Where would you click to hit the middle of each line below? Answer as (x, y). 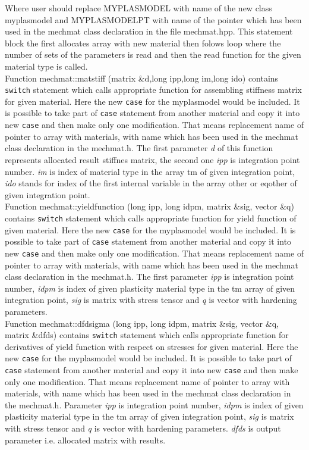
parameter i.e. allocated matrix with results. (85, 440)
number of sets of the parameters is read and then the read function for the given (153, 54)
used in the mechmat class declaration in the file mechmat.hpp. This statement (149, 31)
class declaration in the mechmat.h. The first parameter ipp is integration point (149, 276)
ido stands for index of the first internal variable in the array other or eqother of (151, 183)
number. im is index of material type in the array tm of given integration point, (150, 171)
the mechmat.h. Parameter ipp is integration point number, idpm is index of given (154, 404)
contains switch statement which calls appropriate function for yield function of (151, 218)
